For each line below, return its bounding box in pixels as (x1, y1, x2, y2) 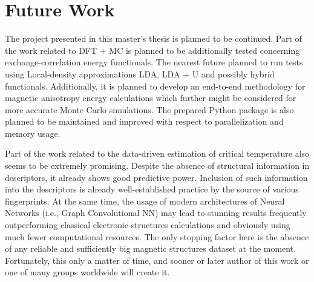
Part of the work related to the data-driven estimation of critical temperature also (5, 147, 310, 160)
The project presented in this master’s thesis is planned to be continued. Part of (5, 32, 302, 45)
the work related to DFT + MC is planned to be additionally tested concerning (5, 44, 300, 56)
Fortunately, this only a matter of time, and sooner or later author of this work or (5, 254, 309, 266)
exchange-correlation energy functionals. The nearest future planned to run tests (5, 56, 303, 68)
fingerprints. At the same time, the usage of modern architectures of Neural (5, 194, 285, 207)
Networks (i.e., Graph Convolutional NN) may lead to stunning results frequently (5, 206, 307, 219)
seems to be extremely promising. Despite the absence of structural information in (5, 159, 310, 172)
